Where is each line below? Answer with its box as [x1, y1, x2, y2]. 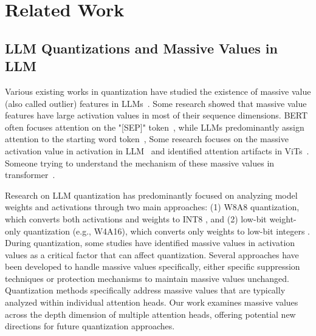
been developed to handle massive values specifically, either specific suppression [5, 260, 300, 273]
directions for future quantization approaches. [5, 320, 175, 332]
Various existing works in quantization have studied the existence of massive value [5, 84, 311, 97]
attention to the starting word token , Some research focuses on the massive [5, 132, 289, 145]
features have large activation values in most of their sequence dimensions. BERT [5, 109, 308, 122]
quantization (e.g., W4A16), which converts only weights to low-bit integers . [23, 224, 310, 237]
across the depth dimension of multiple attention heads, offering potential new [5, 307, 296, 320]
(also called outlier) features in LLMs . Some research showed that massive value [5, 97, 307, 109]
